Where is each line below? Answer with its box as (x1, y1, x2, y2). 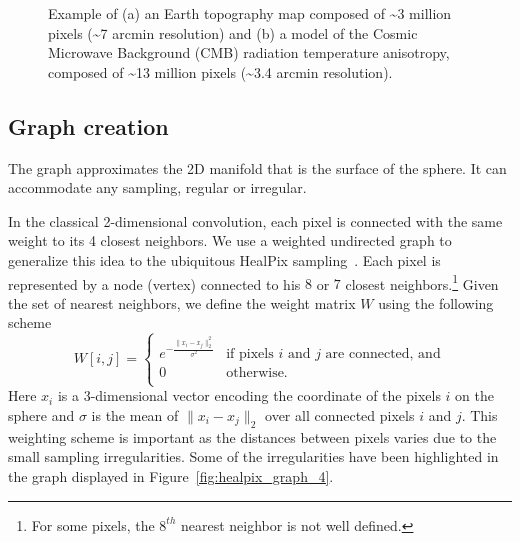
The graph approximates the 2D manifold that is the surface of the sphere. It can (8, 157, 507, 178)
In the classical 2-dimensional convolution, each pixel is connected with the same (8, 210, 503, 231)
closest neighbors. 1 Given (345, 270, 499, 294)
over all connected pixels (265, 404, 415, 425)
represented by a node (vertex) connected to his (8, 273, 301, 294)
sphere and (8, 404, 75, 425)
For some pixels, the (31, 514, 155, 535)
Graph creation (8, 110, 169, 141)
